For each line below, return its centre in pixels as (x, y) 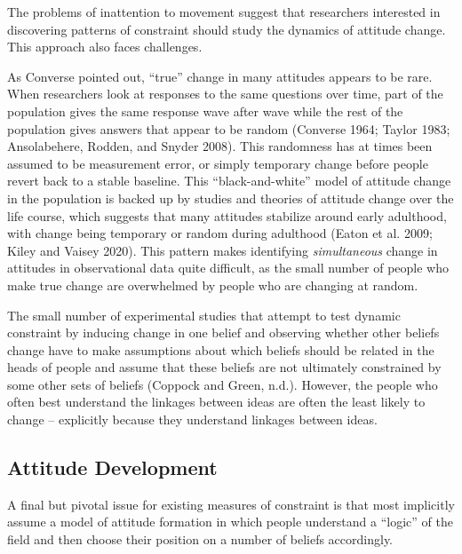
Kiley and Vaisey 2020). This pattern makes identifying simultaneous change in (223, 250)
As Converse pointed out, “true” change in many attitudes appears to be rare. (220, 76)
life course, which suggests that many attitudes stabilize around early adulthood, (227, 215)
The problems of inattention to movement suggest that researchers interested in (224, 12)
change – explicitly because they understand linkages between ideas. (192, 419)
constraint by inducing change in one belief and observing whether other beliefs (223, 332)
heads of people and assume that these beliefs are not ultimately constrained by (224, 367)
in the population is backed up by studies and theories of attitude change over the (231, 198)
